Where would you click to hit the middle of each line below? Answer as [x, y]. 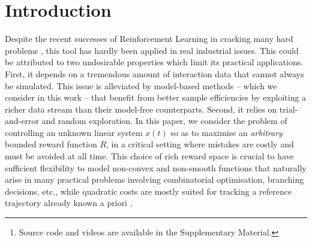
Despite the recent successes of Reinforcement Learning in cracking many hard [149, 39]
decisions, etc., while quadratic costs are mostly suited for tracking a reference [148, 191]
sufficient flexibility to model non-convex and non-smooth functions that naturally [156, 167]
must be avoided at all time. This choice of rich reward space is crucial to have [149, 156]
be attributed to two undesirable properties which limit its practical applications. [154, 62]
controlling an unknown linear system [74, 132]
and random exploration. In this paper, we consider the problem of [164, 121]
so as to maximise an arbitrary [226, 132]
